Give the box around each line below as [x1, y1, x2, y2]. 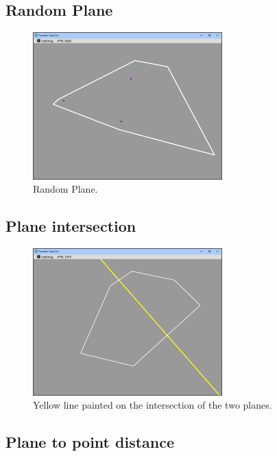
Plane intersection [5, 215, 136, 237]
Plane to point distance [5, 431, 175, 453]
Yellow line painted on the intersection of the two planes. [33, 398, 272, 412]
